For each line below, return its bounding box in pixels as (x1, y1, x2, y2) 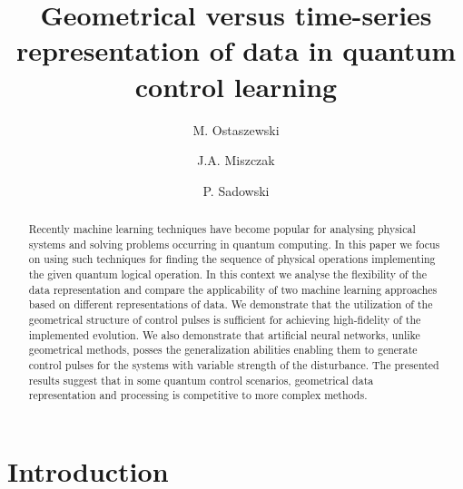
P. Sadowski (202, 181, 270, 200)
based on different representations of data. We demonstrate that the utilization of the (28, 297, 433, 312)
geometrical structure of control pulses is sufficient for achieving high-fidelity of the (28, 312, 421, 328)
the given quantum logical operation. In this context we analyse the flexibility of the (28, 267, 427, 282)
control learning (134, 67, 338, 104)
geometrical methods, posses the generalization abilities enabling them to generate (28, 342, 418, 357)
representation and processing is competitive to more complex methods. (28, 387, 368, 403)
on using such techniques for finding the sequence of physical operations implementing (28, 251, 436, 267)
